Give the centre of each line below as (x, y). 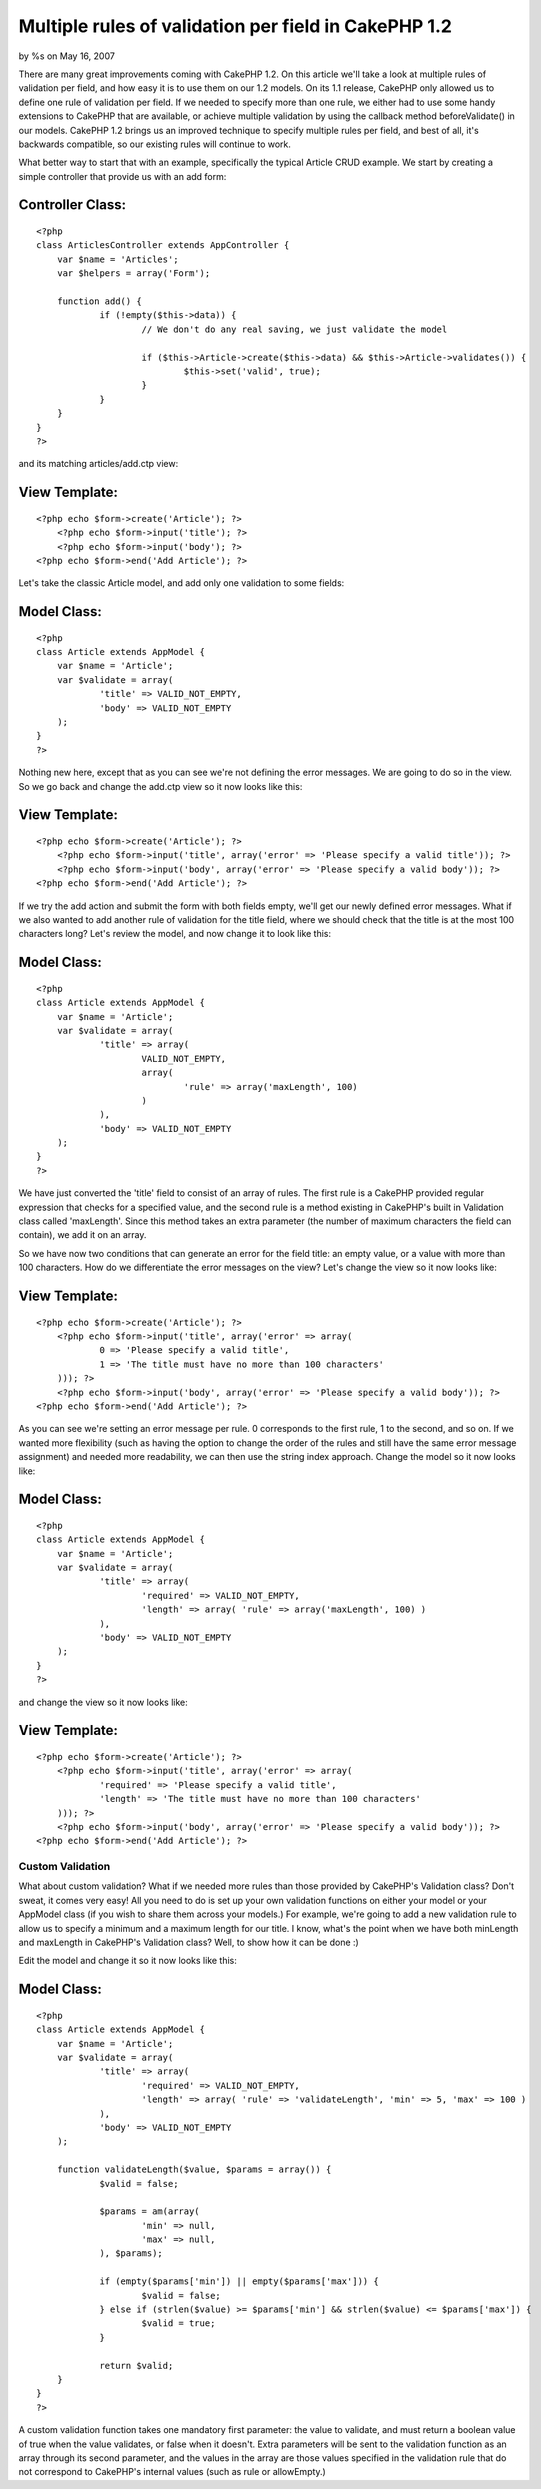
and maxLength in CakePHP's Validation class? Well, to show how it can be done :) (188, 1942)
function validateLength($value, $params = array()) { (194, 2169)
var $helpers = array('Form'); (133, 273)
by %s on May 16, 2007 (66, 56)
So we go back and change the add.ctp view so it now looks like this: (160, 786)
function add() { (99, 301)
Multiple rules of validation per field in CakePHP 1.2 (235, 26)
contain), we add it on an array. (82, 1235)
